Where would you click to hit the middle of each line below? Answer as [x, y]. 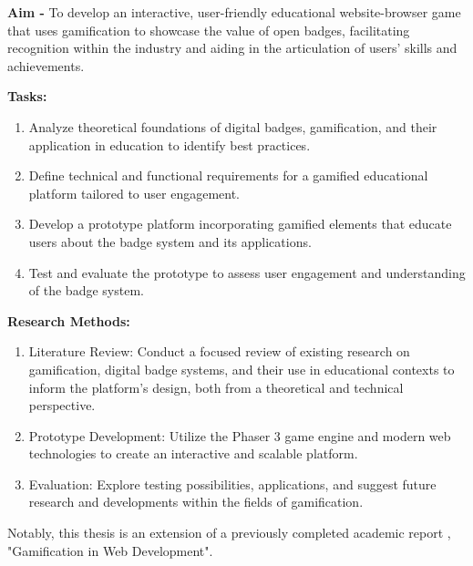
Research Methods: [69, 320]
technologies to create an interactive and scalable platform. [193, 453]
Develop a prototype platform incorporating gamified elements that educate [240, 224]
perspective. [62, 405]
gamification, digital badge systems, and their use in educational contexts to [242, 369]
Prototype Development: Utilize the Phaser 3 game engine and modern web [240, 435]
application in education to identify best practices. [170, 144]
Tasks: [27, 96]
